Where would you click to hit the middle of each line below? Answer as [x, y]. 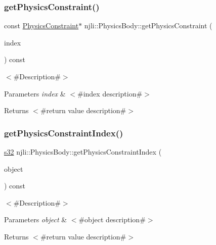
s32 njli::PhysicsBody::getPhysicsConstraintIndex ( [83, 152]
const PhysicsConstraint [41, 26]
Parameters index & [35, 93]
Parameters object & [36, 219]
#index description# [110, 93]
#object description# [112, 219]
